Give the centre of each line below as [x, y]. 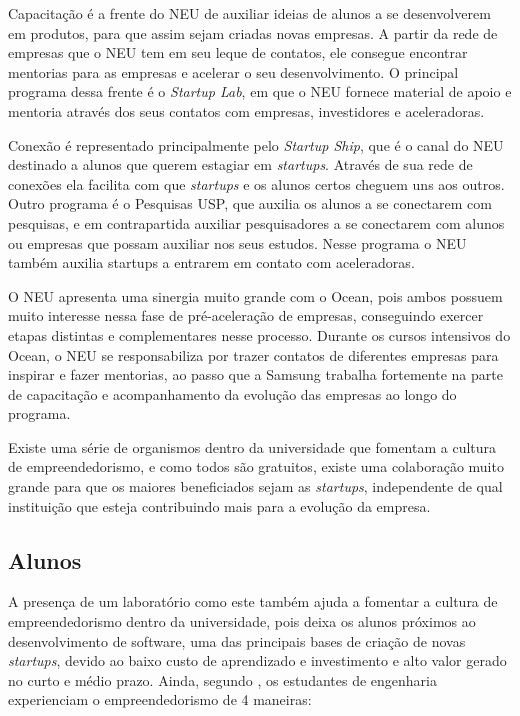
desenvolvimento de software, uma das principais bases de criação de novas [237, 640]
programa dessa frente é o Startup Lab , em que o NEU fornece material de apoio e [260, 91]
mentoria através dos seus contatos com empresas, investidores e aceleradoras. [246, 110]
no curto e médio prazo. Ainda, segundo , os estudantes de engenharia [222, 679]
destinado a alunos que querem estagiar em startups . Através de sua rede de [240, 164]
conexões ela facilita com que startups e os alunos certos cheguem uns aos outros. [256, 183]
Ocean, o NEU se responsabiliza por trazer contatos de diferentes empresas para [253, 354]
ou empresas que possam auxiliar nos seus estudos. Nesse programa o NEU [237, 242]
